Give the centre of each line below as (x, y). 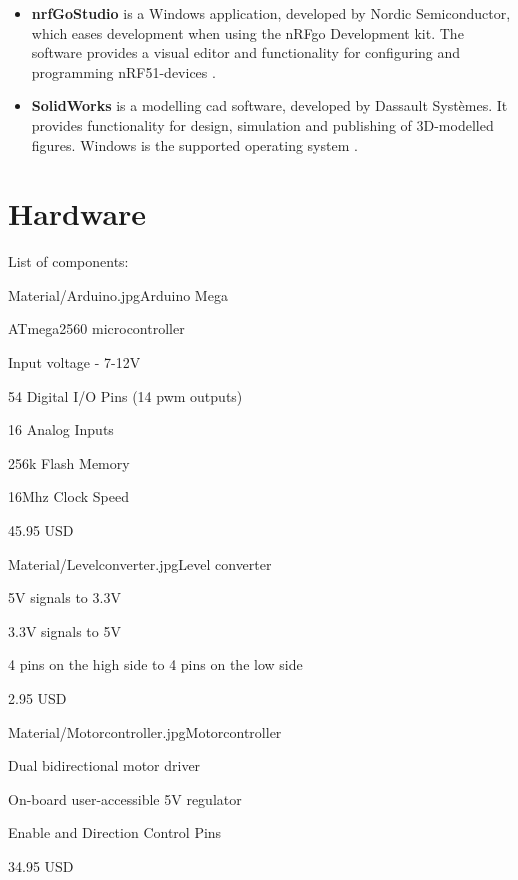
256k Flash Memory (69, 462)
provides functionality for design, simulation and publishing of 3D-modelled (262, 124)
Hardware (77, 213)
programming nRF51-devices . (123, 71)
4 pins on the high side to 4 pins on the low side (155, 664)
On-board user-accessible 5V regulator (125, 798)
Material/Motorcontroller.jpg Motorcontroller (145, 731)
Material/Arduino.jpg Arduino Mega (118, 294)
